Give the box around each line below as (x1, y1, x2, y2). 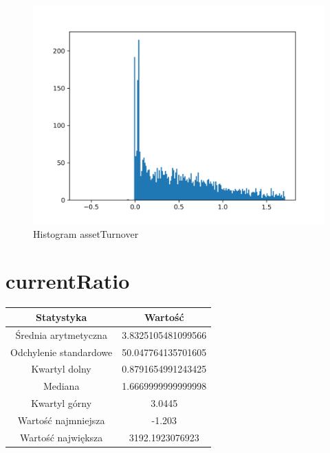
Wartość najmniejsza (17, 412, 105, 427)
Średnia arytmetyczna (15, 327, 107, 342)
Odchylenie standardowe (10, 344, 113, 359)
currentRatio (5, 267, 130, 295)
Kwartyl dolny (31, 362, 91, 376)
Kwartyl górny (31, 396, 92, 410)
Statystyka (35, 309, 87, 324)
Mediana (43, 379, 80, 393)
